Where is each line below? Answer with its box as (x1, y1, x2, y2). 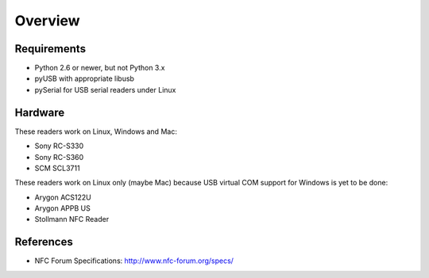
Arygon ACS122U (34, 192, 91, 202)
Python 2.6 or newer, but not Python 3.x (34, 63, 165, 73)
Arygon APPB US (34, 204, 91, 213)
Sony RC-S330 (34, 141, 84, 150)
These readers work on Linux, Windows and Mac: (14, 127, 178, 136)
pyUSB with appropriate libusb (34, 74, 135, 83)
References (14, 235, 73, 249)
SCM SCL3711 (34, 163, 80, 173)
